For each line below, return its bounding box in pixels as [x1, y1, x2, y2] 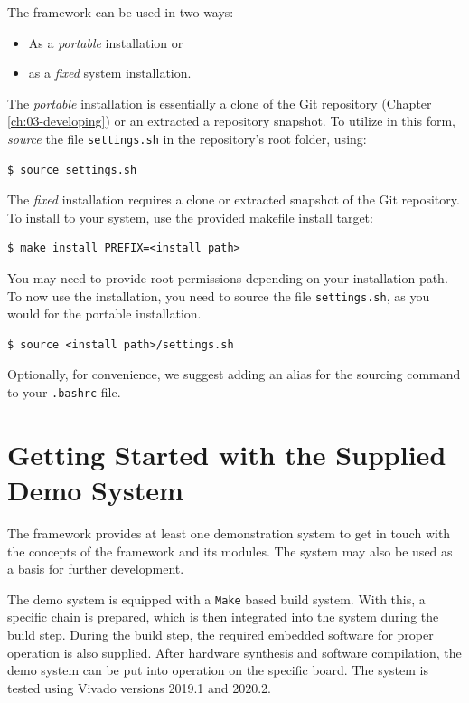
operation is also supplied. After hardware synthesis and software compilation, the [7, 642, 462, 661]
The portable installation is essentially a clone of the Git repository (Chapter [7, 93, 432, 112]
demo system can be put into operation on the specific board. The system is [7, 660, 429, 679]
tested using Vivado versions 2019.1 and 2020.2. [7, 678, 272, 697]
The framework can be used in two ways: [7, 3, 234, 21]
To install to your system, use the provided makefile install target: [7, 207, 373, 226]
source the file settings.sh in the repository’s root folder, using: [7, 128, 367, 147]
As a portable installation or [28, 33, 183, 52]
